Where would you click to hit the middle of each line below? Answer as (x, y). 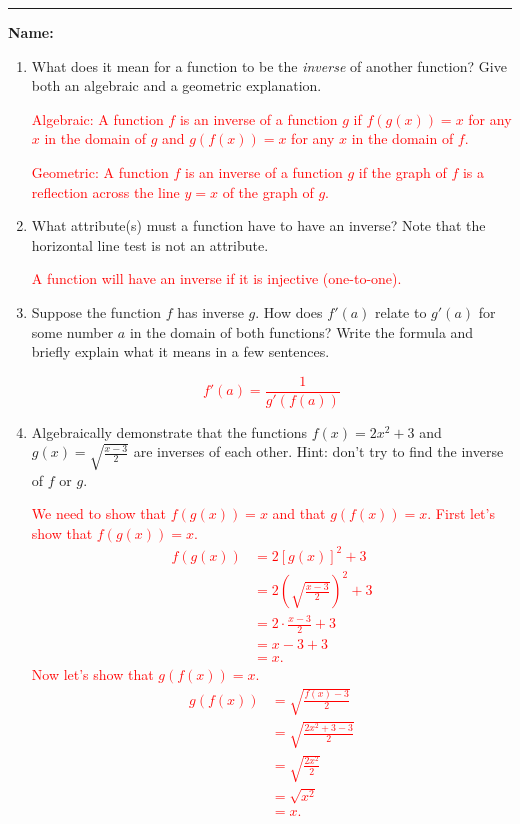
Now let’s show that (92, 673)
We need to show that (99, 513)
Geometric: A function (100, 171)
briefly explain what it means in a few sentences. (180, 351)
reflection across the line (105, 191)
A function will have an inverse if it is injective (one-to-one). (216, 278)
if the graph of (402, 171)
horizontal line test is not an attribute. (150, 244)
